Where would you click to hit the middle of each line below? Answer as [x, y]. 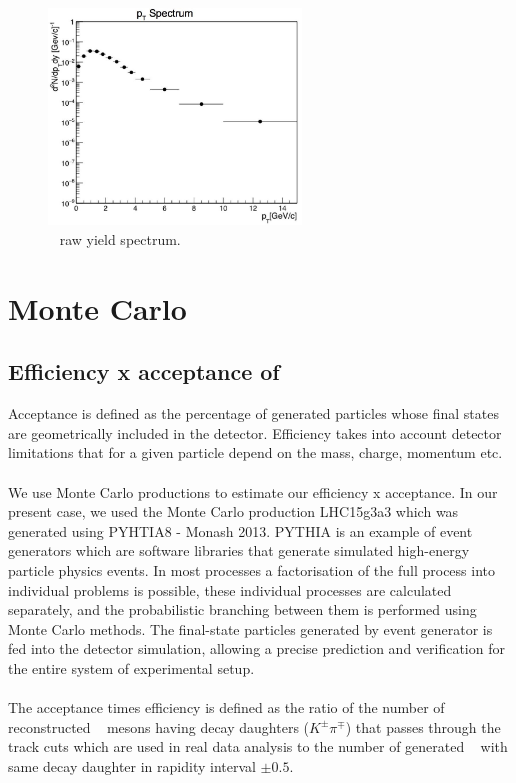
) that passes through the [423, 726]
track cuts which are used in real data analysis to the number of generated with [258, 746]
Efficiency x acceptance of [144, 371]
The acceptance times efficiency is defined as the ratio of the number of [226, 707]
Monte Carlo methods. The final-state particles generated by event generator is [250, 628]
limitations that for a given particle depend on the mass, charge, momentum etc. [255, 452]
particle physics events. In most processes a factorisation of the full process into [251, 569]
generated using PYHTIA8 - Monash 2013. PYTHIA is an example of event [240, 530]
